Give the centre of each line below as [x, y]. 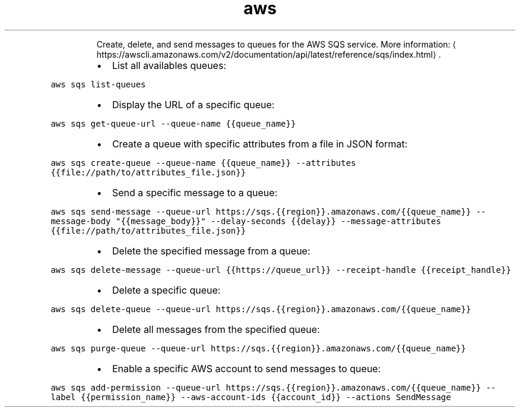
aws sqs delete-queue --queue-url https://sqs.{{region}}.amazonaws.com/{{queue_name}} [261, 309]
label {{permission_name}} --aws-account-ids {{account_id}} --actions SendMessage [251, 397]
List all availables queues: [169, 65]
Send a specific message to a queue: [195, 192]
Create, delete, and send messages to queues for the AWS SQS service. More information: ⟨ [276, 44]
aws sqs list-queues [98, 84]
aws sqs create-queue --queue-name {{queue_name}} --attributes [203, 163]
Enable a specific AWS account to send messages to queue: [246, 368]
